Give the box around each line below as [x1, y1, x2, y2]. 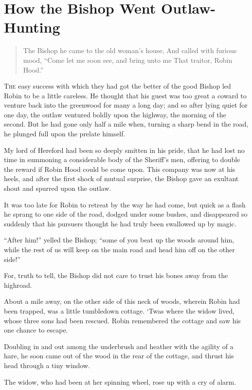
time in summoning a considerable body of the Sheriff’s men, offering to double [4, 154, 240, 165]
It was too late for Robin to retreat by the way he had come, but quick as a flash [4, 199, 246, 209]
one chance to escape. [4, 325, 68, 335]
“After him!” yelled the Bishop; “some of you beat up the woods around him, [4, 235, 234, 245]
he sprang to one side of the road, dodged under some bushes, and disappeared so [4, 209, 248, 219]
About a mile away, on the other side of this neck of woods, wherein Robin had [4, 296, 240, 306]
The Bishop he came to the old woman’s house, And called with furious [23, 45, 237, 56]
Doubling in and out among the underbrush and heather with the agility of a [4, 341, 234, 351]
